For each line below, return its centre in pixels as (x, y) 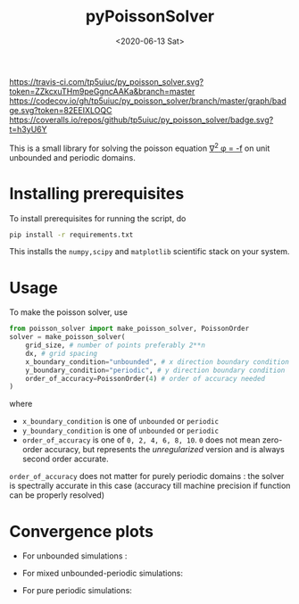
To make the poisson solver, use (68, 312)
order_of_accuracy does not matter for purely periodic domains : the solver (147, 476)
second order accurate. (65, 459)
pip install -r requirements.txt (71, 235)
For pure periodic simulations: (77, 591)
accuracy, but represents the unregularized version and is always (165, 450)
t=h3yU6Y (28, 129)
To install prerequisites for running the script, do (98, 218)
